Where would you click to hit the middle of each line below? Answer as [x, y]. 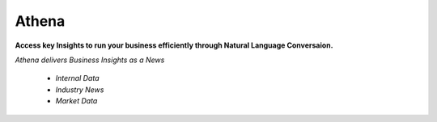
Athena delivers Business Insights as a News [90, 60]
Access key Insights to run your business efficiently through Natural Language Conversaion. [174, 45]
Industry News [80, 90]
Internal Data [77, 78]
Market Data [76, 101]
